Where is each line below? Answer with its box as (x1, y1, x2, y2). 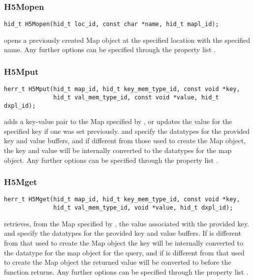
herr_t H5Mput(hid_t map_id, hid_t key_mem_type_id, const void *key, (4, 86, 240, 93)
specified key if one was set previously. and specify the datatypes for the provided (4, 125, 250, 136)
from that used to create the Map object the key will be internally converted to (4, 237, 243, 248)
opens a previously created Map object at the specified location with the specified (4, 34, 251, 45)
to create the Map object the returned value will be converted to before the (4, 257, 231, 267)
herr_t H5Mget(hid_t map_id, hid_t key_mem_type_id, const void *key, (4, 196, 240, 203)
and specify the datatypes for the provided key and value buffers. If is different (4, 228, 241, 238)
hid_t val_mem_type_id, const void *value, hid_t (53, 93, 219, 101)
